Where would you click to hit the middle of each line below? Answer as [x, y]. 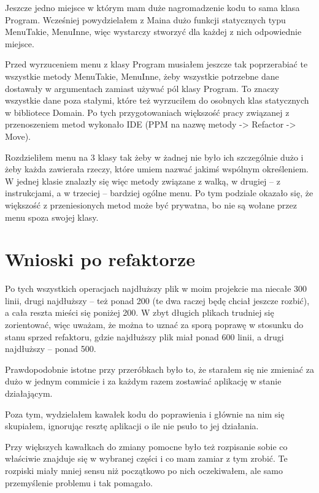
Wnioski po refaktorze [100, 259]
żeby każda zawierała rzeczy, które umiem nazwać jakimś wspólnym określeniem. [157, 169]
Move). [18, 136]
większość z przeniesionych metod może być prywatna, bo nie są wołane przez [151, 204]
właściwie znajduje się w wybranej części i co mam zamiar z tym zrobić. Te [146, 458]
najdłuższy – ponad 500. [51, 349]
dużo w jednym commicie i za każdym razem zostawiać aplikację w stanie [143, 381]
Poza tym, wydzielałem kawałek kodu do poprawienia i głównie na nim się [145, 414]
